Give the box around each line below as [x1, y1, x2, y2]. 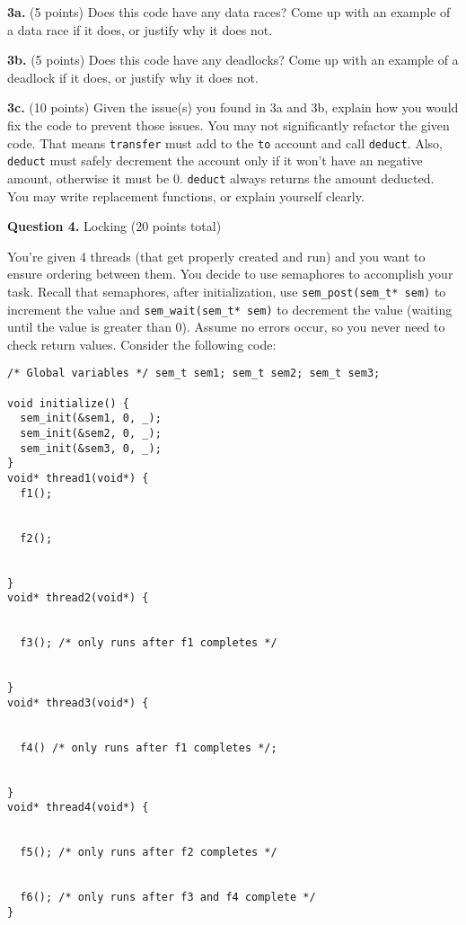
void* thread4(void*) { [7, 801, 149, 814]
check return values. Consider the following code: [7, 334, 277, 353]
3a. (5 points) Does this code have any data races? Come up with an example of [7, 3, 451, 21]
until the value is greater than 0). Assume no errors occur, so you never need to [7, 317, 445, 336]
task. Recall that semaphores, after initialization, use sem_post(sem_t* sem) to [7, 281, 446, 300]
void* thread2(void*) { [7, 591, 149, 605]
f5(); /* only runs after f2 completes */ [20, 846, 277, 859]
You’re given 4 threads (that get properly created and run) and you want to [7, 246, 426, 265]
